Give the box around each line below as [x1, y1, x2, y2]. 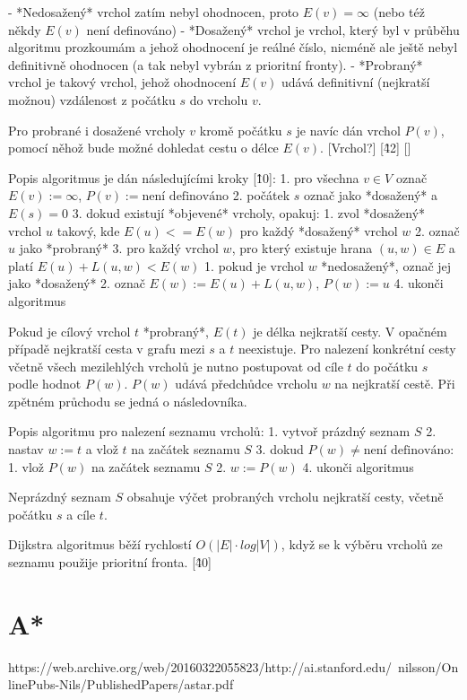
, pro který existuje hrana [231, 239, 373, 258]
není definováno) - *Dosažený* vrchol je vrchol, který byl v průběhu [86, 20, 460, 39]
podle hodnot [8, 374, 82, 393]
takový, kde [56, 221, 120, 240]
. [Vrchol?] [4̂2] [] [320, 138, 411, 157]
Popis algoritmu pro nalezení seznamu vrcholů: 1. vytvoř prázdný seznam [8, 422, 411, 441]
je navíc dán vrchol [296, 120, 401, 139]
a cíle [66, 504, 96, 523]
